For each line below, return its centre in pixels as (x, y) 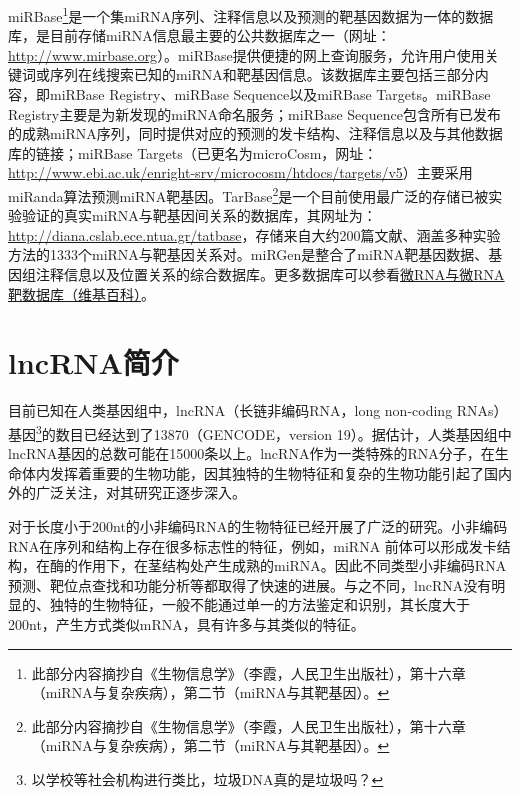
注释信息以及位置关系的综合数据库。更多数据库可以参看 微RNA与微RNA (270, 274)
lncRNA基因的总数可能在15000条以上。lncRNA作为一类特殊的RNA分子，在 (251, 453)
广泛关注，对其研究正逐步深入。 (140, 492)
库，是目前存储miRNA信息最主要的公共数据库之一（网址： (199, 35)
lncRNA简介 (93, 362)
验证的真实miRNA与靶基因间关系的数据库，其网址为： (199, 215)
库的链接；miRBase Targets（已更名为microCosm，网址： (193, 152)
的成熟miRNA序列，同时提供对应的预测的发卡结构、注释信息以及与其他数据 (255, 133)
